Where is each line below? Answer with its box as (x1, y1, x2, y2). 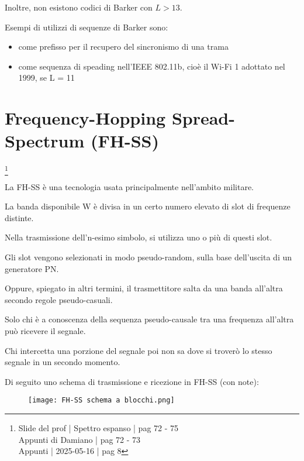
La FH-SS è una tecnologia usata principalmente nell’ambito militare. (5, 180, 254, 192)
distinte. (5, 211, 34, 223)
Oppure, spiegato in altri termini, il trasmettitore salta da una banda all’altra (5, 282, 283, 294)
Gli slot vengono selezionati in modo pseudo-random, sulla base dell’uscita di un (5, 250, 292, 263)
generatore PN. (5, 262, 59, 274)
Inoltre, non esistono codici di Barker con (5, 1, 153, 13)
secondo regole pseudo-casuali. (5, 293, 113, 305)
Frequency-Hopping (5, 106, 166, 130)
